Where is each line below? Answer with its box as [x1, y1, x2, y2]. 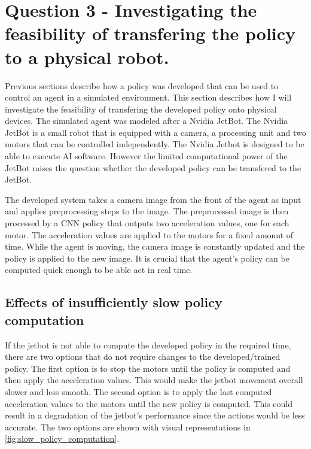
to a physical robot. [5, 44, 169, 69]
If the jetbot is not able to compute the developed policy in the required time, [5, 338, 291, 351]
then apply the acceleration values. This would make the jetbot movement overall [5, 374, 303, 386]
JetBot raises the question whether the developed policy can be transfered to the [5, 161, 301, 174]
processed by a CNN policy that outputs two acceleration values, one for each [5, 217, 289, 229]
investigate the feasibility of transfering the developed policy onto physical [5, 102, 277, 115]
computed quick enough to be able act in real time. [5, 263, 193, 276]
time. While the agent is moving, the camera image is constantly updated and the [5, 240, 305, 253]
